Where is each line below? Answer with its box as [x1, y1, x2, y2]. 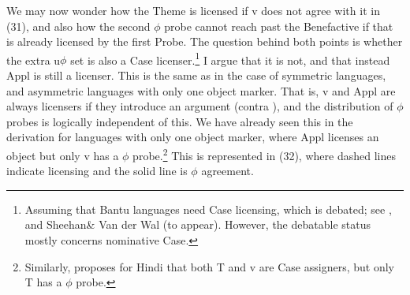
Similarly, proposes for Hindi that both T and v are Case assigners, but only [24, 258, 394, 274]
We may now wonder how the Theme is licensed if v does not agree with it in [6, 2, 380, 18]
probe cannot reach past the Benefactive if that [164, 17, 393, 34]
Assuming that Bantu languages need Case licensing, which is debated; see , [24, 200, 392, 217]
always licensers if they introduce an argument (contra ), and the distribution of [6, 98, 393, 114]
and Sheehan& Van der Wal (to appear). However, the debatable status [24, 216, 371, 233]
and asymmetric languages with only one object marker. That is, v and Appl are [6, 82, 396, 99]
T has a [24, 274, 62, 290]
